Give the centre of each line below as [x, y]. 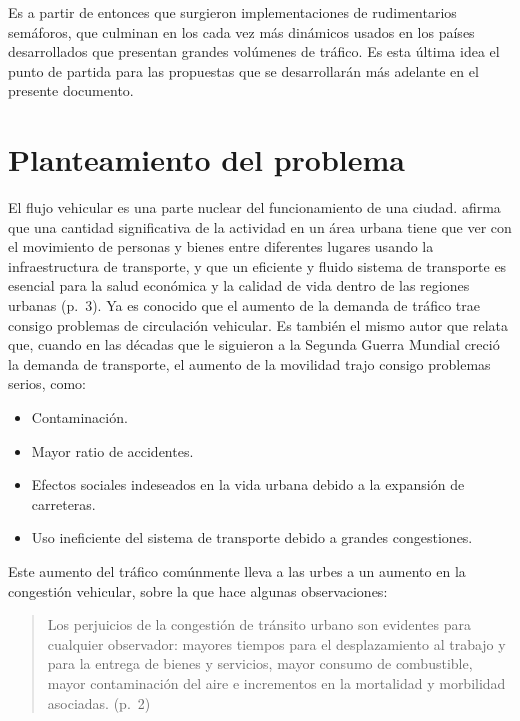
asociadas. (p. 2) [99, 702]
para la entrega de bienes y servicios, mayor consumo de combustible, [260, 663]
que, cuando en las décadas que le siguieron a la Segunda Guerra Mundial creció [254, 344]
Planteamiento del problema [206, 159]
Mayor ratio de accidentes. [112, 450]
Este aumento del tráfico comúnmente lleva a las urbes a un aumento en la [237, 571]
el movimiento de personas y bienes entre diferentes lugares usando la [221, 246]
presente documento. [71, 90]
